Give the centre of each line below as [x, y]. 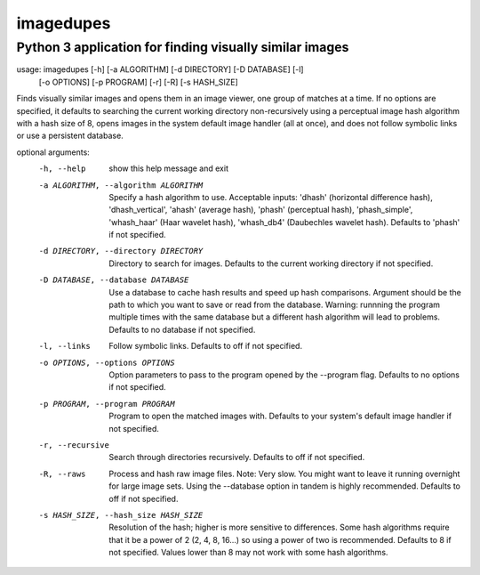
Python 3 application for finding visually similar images [183, 47]
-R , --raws [62, 474]
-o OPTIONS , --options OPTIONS [107, 362]
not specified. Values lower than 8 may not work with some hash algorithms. [248, 553]
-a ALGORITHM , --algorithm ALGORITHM [121, 185]
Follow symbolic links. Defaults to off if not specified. [205, 346]
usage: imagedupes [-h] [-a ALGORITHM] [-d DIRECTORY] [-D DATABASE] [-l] [160, 69]
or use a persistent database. [70, 136]
